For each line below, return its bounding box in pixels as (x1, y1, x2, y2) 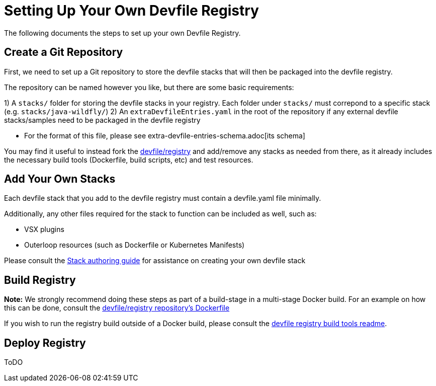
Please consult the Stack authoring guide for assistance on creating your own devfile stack (4, 256, 306, 265)
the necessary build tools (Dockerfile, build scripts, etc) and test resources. (4, 155, 253, 164)
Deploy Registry (4, 336, 86, 349)
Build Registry (4, 273, 76, 286)
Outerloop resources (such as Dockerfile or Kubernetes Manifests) (24, 241, 245, 250)
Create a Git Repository (4, 46, 123, 59)
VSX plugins (24, 225, 64, 234)
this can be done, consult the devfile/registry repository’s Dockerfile (4, 303, 230, 313)
